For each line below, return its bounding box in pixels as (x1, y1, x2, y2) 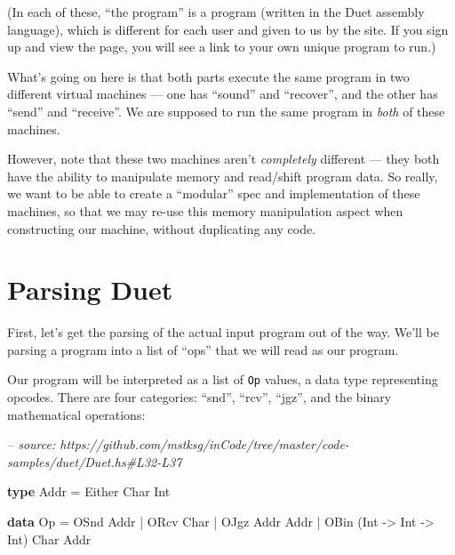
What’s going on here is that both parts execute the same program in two (7, 67, 410, 85)
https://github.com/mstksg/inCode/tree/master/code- (60, 435, 349, 454)
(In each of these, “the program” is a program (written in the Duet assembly (7, 3, 425, 20)
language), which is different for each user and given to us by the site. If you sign (7, 20, 449, 38)
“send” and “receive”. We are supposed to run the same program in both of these (7, 101, 445, 120)
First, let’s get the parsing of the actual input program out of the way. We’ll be (7, 323, 439, 342)
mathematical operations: (7, 405, 146, 423)
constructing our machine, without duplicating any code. (7, 219, 316, 237)
